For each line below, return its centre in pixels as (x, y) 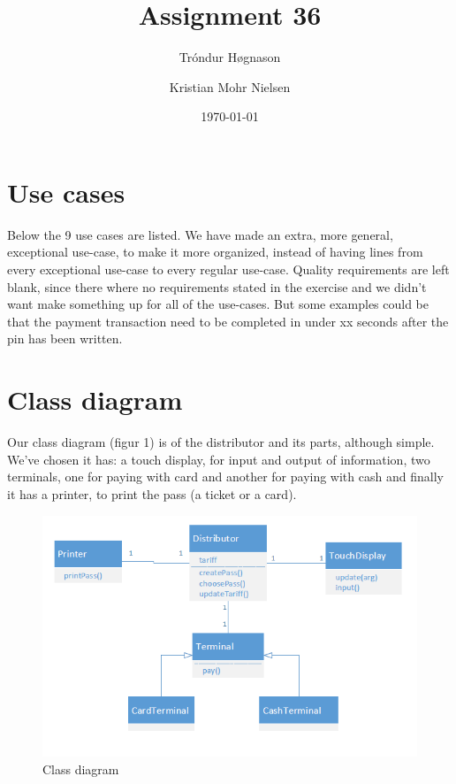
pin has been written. (65, 338)
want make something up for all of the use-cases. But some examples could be (218, 304)
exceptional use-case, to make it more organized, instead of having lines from (215, 252)
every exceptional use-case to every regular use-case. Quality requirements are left (228, 269)
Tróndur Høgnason (230, 57)
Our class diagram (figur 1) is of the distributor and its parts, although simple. (221, 442)
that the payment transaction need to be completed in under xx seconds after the (228, 321)
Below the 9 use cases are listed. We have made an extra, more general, (200, 234)
